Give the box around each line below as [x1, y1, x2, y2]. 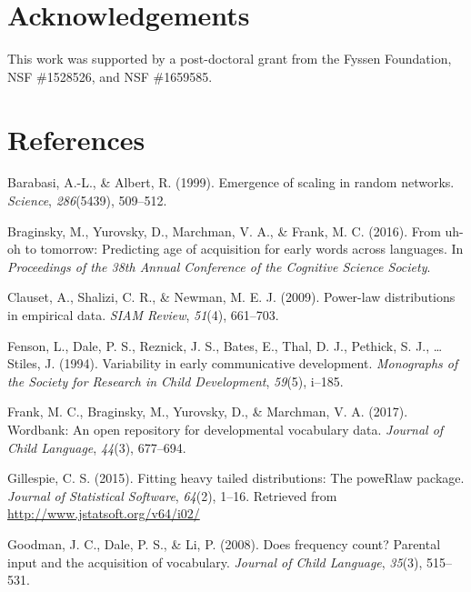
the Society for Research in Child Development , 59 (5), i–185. [7, 371, 344, 390]
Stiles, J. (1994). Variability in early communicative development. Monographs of [7, 354, 458, 373]
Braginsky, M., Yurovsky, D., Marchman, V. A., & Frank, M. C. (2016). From [7, 221, 441, 240]
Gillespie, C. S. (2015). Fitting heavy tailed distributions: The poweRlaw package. [7, 468, 465, 487]
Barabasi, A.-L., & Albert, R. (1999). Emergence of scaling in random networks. [7, 173, 455, 192]
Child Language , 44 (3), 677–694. [7, 437, 186, 457]
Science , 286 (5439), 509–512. [7, 191, 167, 210]
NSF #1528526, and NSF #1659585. [7, 66, 213, 85]
